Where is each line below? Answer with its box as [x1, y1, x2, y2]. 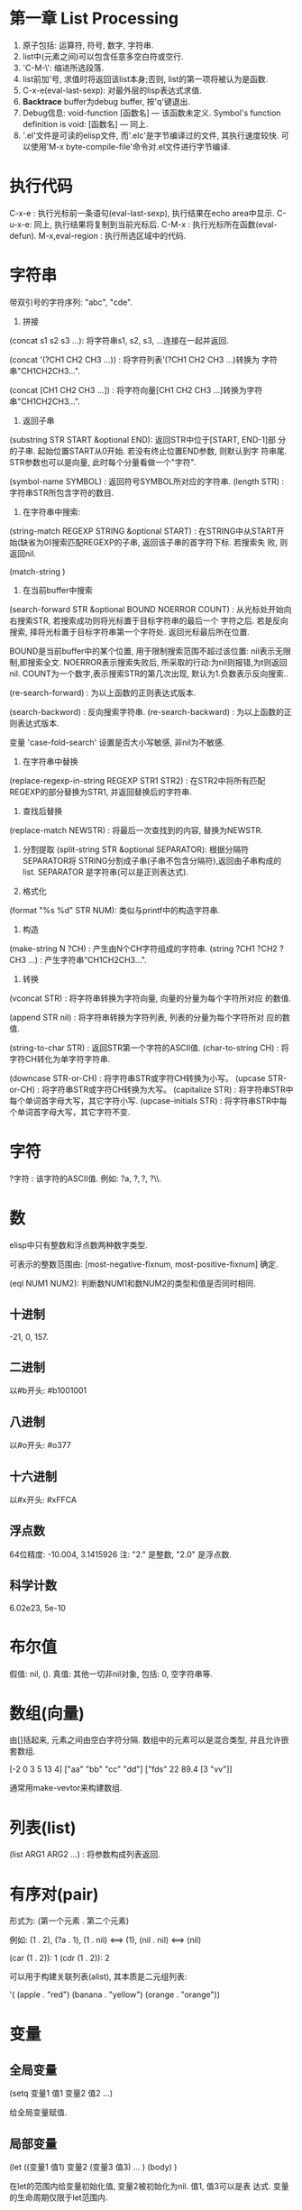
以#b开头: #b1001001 [9, 1385, 87, 1396]
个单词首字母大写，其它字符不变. [9, 1106, 131, 1117]
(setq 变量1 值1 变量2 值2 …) [9, 2088, 114, 2099]
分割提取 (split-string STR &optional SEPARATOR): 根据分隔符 [22, 844, 250, 855]
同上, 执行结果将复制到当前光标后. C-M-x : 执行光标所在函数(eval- [33, 218, 278, 230]
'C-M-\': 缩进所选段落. [22, 62, 105, 73]
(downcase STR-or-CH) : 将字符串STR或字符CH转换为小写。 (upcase [9, 1072, 266, 1083]
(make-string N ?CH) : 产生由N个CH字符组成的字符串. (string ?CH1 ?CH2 [9, 943, 278, 954]
